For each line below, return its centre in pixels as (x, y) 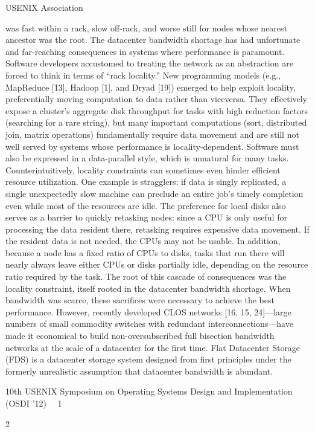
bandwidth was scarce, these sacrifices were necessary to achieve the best (140, 300)
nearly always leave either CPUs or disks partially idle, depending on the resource (157, 264)
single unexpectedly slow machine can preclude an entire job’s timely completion (154, 193)
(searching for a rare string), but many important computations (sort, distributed (156, 122)
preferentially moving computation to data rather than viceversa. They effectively (156, 99)
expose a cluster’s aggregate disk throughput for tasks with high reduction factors (157, 110)
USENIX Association (44, 7)
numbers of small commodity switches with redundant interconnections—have (149, 324)
